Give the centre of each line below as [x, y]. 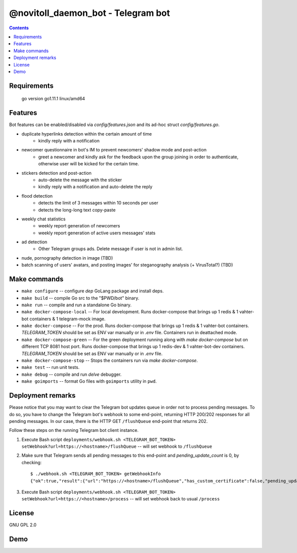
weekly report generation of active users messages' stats [97, 233]
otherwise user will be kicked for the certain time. [89, 164]
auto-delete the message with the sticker [80, 180]
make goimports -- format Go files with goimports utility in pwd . [89, 381]
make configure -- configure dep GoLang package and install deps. [93, 291]
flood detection [37, 196]
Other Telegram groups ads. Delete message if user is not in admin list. [111, 249]
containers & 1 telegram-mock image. [68, 319]
